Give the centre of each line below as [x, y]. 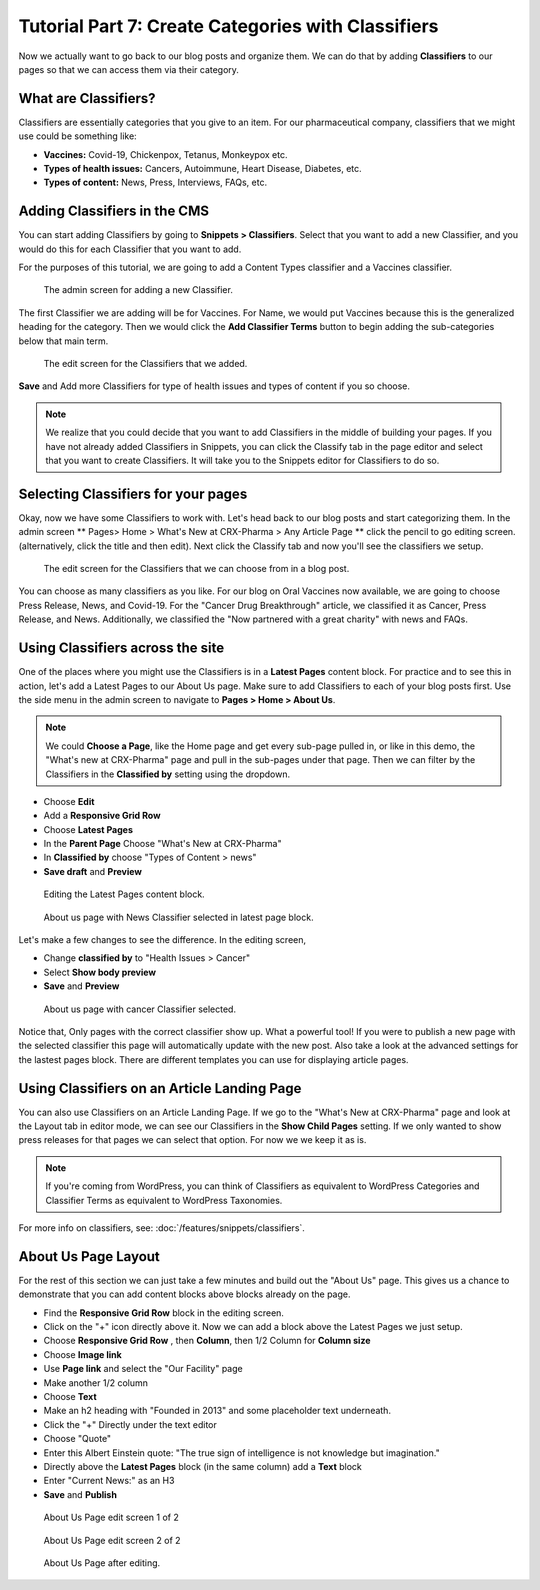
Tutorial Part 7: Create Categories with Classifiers [228, 26]
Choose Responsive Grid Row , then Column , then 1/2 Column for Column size [207, 1341]
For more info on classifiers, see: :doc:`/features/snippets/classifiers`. [161, 1228]
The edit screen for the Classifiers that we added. [145, 364]
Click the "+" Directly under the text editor [130, 1424]
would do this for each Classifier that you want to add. [130, 249]
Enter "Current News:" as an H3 [109, 1481]
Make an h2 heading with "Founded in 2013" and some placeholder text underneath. [217, 1411]
